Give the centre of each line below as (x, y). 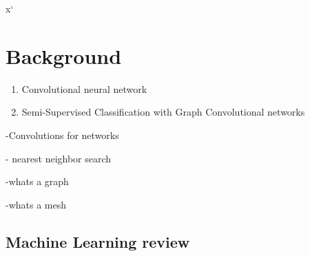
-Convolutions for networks (62, 135)
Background (64, 55)
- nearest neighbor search (59, 158)
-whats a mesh (36, 204)
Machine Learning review (98, 241)
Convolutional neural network (84, 88)
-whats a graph (37, 181)
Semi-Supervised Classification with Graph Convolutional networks (163, 112)
